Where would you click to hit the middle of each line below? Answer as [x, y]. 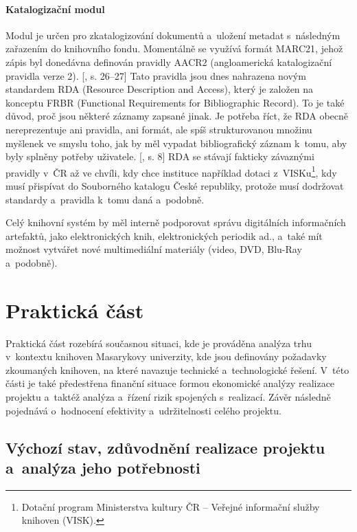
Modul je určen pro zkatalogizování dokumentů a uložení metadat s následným [173, 35]
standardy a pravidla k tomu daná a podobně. [105, 199]
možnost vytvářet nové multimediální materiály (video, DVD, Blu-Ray [154, 249]
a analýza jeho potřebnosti [103, 468]
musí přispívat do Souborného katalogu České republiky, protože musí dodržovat [175, 185]
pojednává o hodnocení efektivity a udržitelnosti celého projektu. [143, 410]
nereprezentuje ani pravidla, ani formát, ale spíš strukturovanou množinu [159, 129]
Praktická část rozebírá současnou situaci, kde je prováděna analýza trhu [159, 343]
